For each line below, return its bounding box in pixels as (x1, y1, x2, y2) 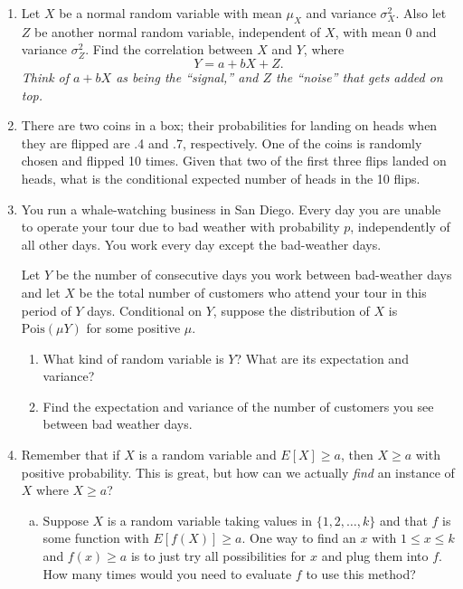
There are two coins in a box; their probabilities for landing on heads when (21, 116, 438, 135)
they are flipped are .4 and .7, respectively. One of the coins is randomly (21, 133, 422, 152)
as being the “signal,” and (116, 67, 259, 86)
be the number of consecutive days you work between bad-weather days (55, 265, 452, 284)
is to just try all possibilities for (130, 546, 307, 565)
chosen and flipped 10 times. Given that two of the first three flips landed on (21, 151, 447, 170)
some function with (43, 528, 149, 547)
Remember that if (21, 445, 120, 464)
